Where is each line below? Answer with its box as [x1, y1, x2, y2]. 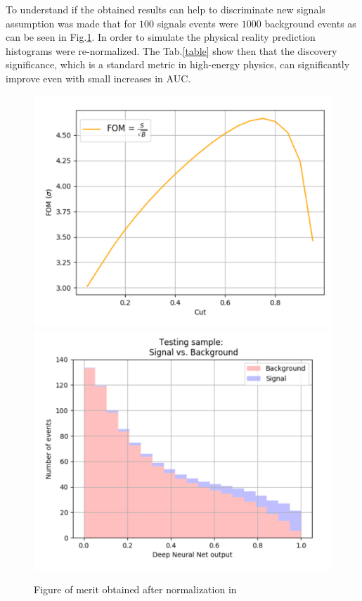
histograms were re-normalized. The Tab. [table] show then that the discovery [6, 43, 337, 58]
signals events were [157, 15, 239, 30]
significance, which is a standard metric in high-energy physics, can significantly [6, 57, 350, 72]
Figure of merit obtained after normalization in [34, 582, 237, 597]
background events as [264, 15, 356, 30]
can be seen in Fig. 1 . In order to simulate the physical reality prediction [6, 30, 316, 44]
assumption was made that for [6, 15, 136, 30]
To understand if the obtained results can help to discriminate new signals [6, 2, 325, 16]
